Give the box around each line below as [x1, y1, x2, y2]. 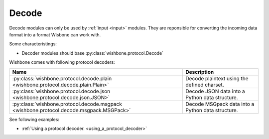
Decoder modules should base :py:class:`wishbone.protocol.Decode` [21, 50, 164, 56]
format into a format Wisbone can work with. [9, 31, 101, 37]
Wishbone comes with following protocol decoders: [9, 59, 115, 65]
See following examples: [9, 116, 60, 122]
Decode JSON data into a [185, 88, 245, 95]
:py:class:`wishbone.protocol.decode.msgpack [12, 100, 122, 107]
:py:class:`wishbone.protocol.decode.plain [12, 75, 112, 82]
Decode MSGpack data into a [185, 100, 255, 107]
